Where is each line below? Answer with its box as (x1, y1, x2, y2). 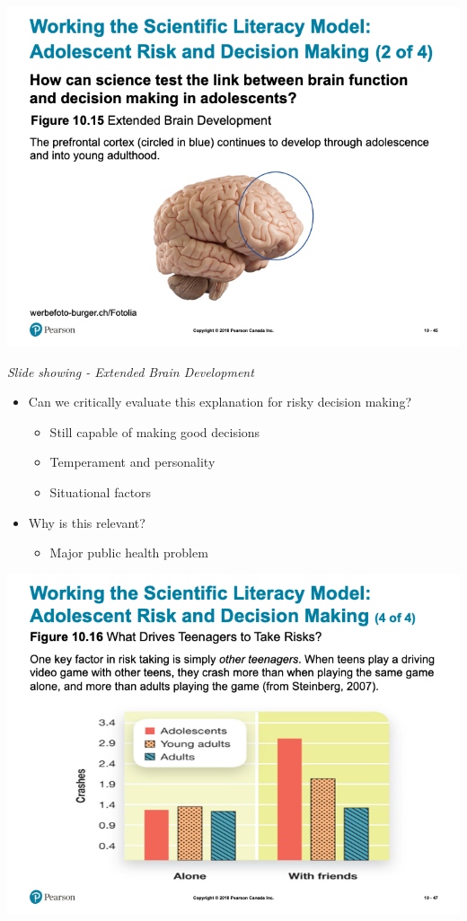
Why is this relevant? (28, 513, 145, 531)
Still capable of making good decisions (49, 422, 260, 441)
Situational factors (49, 482, 152, 501)
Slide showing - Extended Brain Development (7, 362, 254, 381)
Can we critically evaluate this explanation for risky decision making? (28, 392, 411, 411)
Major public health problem (49, 543, 208, 562)
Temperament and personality (49, 452, 216, 471)
